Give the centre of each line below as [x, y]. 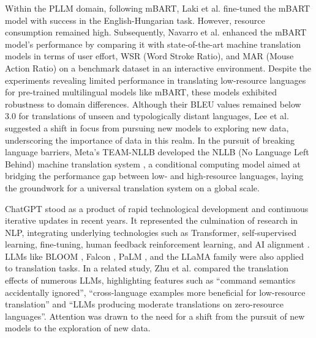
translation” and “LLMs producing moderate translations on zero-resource [144, 304]
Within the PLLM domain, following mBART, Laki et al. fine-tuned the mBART [158, 8]
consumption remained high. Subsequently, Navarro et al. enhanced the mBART [156, 32]
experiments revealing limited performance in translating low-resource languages [156, 80]
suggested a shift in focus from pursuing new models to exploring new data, [147, 127]
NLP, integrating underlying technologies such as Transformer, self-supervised [151, 232]
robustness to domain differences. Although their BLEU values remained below [153, 104]
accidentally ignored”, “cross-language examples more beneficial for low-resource [155, 292]
